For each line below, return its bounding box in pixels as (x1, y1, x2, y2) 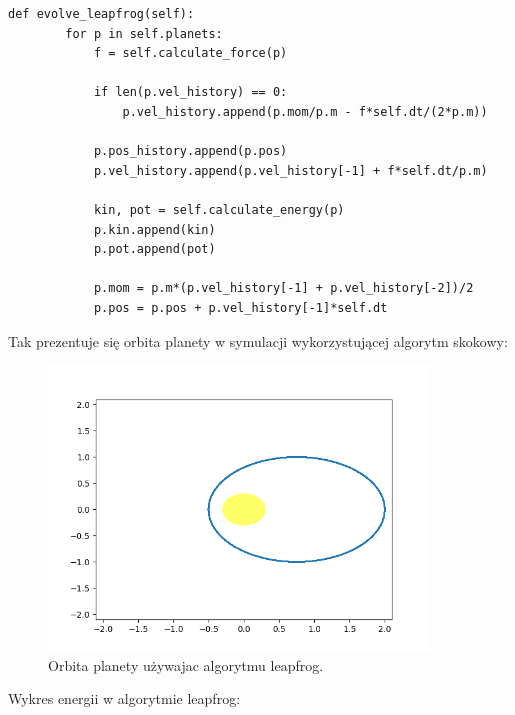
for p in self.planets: (65, 26, 223, 41)
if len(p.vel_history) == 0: (93, 85, 288, 100)
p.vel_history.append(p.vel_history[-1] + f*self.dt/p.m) (93, 163, 488, 178)
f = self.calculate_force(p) (93, 46, 288, 61)
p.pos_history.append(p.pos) (93, 144, 288, 159)
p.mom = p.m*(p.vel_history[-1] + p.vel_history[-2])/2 (93, 281, 474, 296)
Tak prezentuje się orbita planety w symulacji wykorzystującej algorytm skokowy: (8, 330, 508, 351)
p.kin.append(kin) (93, 222, 216, 237)
